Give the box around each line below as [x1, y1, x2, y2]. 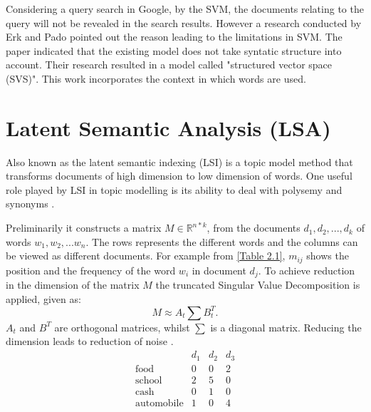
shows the [306, 248, 349, 263]
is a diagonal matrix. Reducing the [210, 319, 362, 334]
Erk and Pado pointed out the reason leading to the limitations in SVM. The [6, 29, 343, 44]
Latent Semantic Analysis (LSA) [6, 113, 331, 142]
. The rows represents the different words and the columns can [85, 234, 358, 249]
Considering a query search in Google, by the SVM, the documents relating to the [6, 1, 364, 16]
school [135, 375, 162, 386]
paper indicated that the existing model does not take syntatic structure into [6, 43, 342, 58]
